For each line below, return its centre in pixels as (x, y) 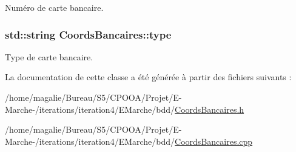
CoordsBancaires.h (210, 109)
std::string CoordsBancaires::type (88, 34)
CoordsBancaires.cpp (214, 141)
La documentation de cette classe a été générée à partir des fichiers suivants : (148, 77)
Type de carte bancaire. (49, 56)
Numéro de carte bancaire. (54, 7)
